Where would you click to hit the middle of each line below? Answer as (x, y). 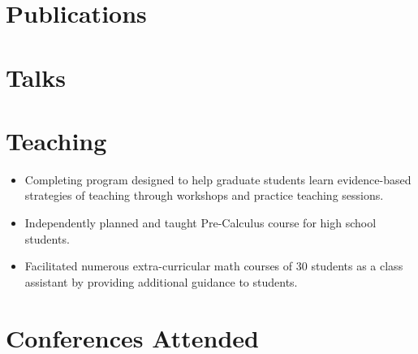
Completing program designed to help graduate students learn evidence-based (218, 179)
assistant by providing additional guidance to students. (161, 281)
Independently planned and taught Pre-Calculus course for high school (200, 223)
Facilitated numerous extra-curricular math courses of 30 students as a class (214, 266)
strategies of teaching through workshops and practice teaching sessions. (204, 195)
